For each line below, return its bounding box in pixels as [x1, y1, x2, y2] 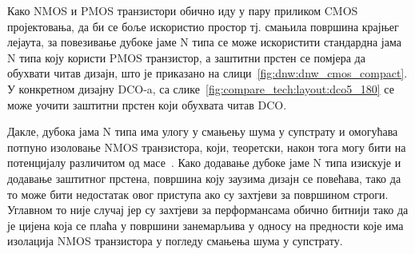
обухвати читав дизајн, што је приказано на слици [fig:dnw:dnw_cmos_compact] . [7, 65, 408, 81]
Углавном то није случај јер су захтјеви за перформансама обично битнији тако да [7, 201, 409, 218]
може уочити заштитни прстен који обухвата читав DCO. [7, 96, 287, 113]
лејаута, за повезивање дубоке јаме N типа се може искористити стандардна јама [7, 34, 401, 50]
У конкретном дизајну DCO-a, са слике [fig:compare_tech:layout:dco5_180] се [7, 80, 394, 97]
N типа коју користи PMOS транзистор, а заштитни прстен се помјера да [7, 49, 365, 65]
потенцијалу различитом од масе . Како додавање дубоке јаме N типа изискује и [7, 154, 401, 171]
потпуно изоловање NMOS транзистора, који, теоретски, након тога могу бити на [7, 138, 406, 155]
